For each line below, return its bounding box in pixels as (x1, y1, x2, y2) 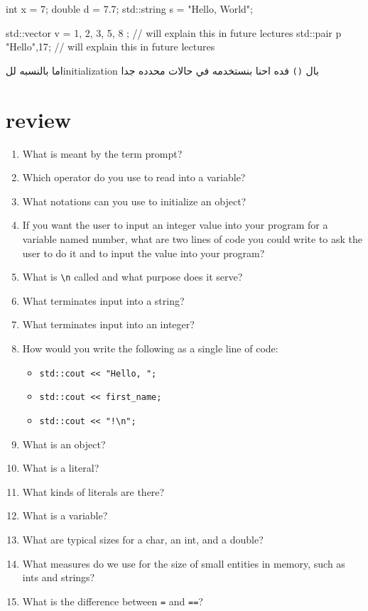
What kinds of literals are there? (22, 484, 165, 499)
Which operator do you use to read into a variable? (22, 170, 246, 185)
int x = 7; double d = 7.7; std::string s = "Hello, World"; (6, 1, 253, 16)
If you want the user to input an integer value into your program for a (22, 217, 328, 232)
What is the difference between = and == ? (22, 593, 203, 608)
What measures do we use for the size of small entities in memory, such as (22, 556, 345, 571)
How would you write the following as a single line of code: (22, 340, 278, 355)
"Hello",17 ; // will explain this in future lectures (6, 39, 215, 54)
